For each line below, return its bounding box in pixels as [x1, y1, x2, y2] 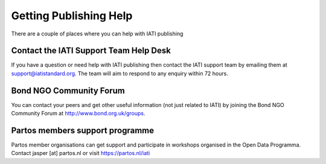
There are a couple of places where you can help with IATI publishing [11, 30, 184, 37]
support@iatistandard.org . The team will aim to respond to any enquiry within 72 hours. [11, 70, 229, 77]
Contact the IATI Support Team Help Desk [11, 46, 171, 56]
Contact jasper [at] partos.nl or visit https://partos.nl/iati [11, 150, 150, 157]
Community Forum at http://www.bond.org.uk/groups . [11, 110, 145, 117]
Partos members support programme [11, 125, 154, 135]
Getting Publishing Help [11, 9, 133, 22]
